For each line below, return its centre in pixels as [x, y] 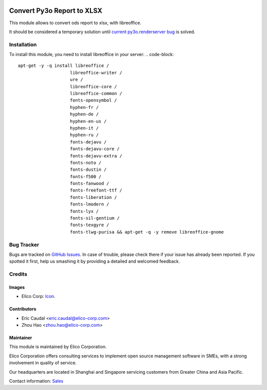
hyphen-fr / [84, 107]
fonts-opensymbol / [93, 100]
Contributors [23, 309]
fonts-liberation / [93, 197]
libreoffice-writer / [96, 73]
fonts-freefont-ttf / [96, 190]
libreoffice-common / [96, 93]
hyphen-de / [84, 114]
